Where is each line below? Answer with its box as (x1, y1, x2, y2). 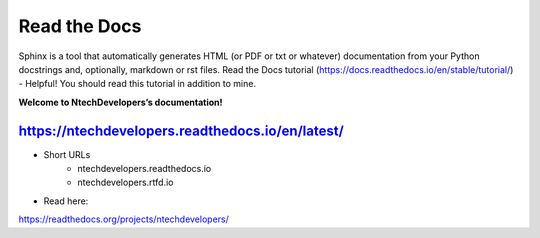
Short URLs (43, 148, 91, 160)
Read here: (43, 195, 89, 207)
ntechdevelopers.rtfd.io (77, 176, 174, 189)
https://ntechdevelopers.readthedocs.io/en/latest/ (18, 122, 344, 139)
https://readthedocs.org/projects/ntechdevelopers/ (18, 213, 229, 225)
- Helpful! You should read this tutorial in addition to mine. (18, 78, 257, 90)
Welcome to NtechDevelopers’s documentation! (18, 96, 224, 108)
